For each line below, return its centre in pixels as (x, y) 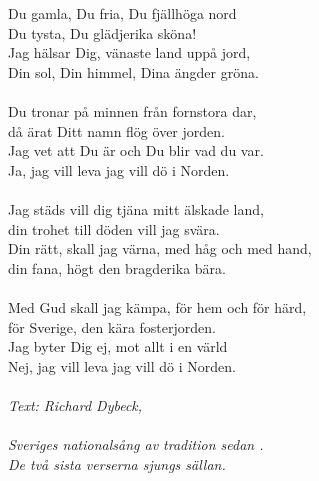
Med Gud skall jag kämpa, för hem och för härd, (157, 306)
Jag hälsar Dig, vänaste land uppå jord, (129, 52)
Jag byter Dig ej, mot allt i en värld (118, 346)
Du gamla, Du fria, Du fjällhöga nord (122, 13)
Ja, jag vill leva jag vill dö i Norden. (119, 169)
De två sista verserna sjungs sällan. (117, 463)
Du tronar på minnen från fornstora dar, (132, 110)
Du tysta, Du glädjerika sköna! (102, 32)
